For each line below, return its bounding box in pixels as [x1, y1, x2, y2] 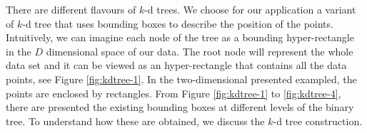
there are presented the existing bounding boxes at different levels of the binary [6, 100, 354, 115]
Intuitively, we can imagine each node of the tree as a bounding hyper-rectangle [6, 30, 354, 45]
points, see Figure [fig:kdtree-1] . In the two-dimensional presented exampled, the [6, 71, 357, 86]
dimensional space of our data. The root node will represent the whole [46, 43, 353, 58]
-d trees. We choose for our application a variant [144, 2, 356, 16]
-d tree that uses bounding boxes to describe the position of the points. [22, 16, 333, 31]
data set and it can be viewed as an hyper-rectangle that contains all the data [6, 58, 347, 73]
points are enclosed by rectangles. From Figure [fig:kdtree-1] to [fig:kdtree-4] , [6, 85, 341, 100]
